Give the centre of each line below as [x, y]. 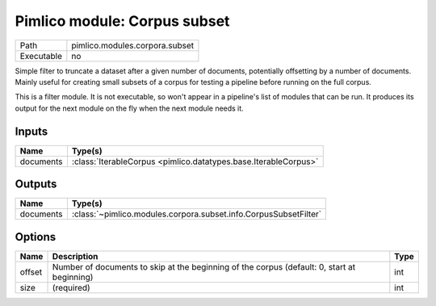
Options [36, 237]
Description [75, 256]
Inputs [31, 131]
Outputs [36, 184]
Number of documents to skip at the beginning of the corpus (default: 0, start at [203, 266]
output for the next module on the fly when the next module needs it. [129, 108]
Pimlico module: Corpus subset [122, 21]
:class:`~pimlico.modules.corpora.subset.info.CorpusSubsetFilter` [197, 214]
